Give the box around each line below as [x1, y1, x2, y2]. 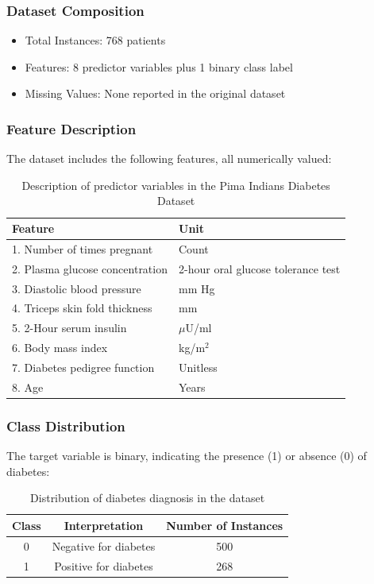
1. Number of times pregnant [12, 240, 153, 257]
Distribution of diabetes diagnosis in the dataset [30, 489, 265, 506]
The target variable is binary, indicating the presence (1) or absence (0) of [6, 447, 367, 464]
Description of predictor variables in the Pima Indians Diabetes [21, 176, 330, 193]
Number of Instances [166, 516, 283, 533]
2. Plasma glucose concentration [12, 260, 168, 277]
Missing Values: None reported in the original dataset [25, 85, 286, 102]
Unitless [179, 358, 218, 375]
